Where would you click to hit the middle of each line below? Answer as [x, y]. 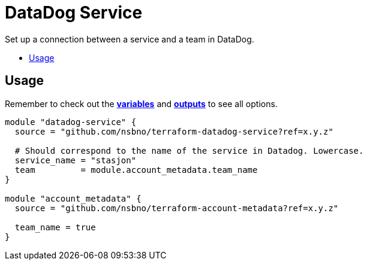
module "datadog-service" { [71, 122]
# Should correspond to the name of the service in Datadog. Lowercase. [189, 150]
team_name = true [55, 227]
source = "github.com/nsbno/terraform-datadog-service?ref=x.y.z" [174, 131]
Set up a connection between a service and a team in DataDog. [130, 39]
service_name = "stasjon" [76, 160]
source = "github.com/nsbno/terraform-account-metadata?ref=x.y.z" [177, 208]
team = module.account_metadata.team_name [136, 170]
